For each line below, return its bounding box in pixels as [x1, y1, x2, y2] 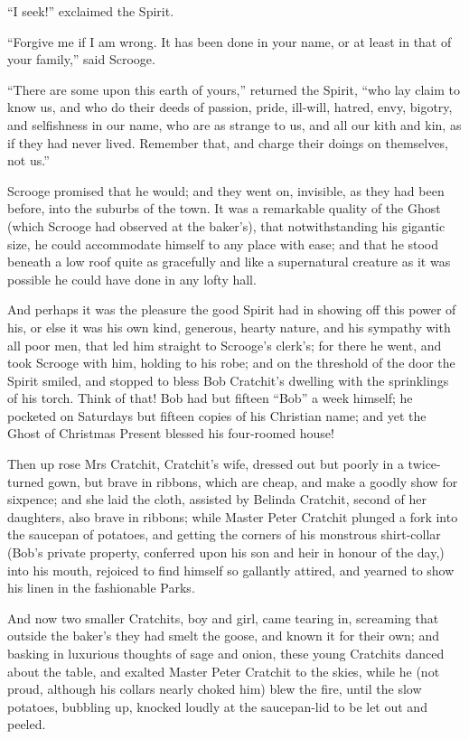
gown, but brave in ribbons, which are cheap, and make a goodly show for [48, 472, 458, 491]
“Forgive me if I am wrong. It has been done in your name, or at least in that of [7, 32, 452, 51]
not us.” [7, 151, 50, 170]
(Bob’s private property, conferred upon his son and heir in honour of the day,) [7, 543, 445, 562]
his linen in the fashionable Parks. [7, 578, 195, 597]
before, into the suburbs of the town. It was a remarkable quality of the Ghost [7, 199, 441, 218]
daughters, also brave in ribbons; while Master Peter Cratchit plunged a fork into [7, 507, 458, 526]
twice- [408, 454, 441, 473]
